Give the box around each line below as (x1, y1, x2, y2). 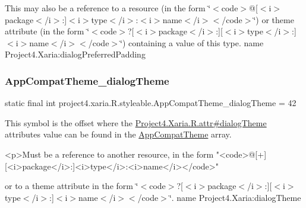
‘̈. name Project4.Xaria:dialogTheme (169, 191, 301, 203)
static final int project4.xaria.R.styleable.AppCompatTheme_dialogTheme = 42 (5, 97, 296, 109)
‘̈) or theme (253, 13, 294, 25)
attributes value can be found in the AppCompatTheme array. (5, 128, 232, 140)
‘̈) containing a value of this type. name (120, 36, 264, 49)
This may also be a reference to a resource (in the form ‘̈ (5, 2, 211, 14)
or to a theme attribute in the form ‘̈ (5, 180, 138, 192)
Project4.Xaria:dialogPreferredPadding (5, 48, 146, 60)
